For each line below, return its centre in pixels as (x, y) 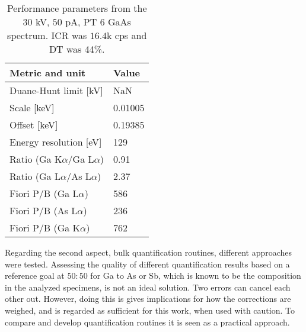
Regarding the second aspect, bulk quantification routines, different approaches (149, 252)
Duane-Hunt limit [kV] (56, 90)
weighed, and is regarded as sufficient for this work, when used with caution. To (150, 310)
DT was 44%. (77, 49)
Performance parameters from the (77, 8)
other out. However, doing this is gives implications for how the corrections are (148, 299)
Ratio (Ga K (36, 159)
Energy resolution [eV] (56, 142)
